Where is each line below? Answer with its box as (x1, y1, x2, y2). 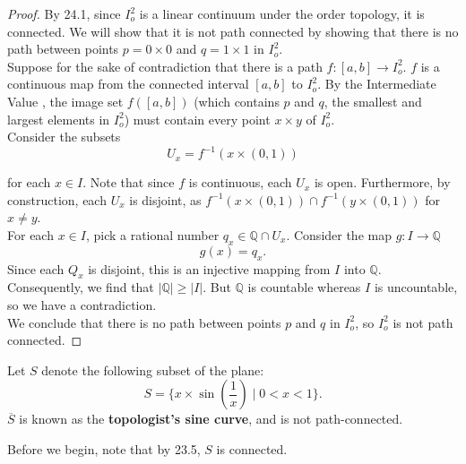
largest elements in (7, 109, 110, 128)
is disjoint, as (129, 190, 202, 209)
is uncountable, (374, 278, 458, 296)
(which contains (194, 91, 280, 110)
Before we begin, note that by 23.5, (7, 439, 201, 458)
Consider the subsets (7, 127, 121, 146)
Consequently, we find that (7, 278, 154, 296)
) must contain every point (124, 109, 271, 128)
